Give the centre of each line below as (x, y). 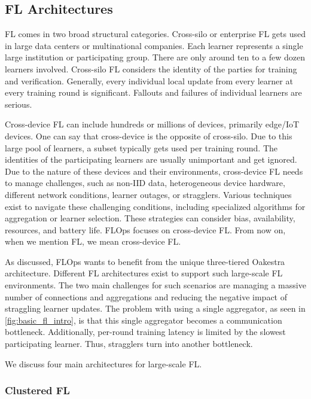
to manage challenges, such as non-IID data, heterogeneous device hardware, (145, 183)
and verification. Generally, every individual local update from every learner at (149, 80)
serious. (19, 104)
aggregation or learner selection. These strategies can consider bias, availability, (150, 218)
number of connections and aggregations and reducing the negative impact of (146, 296)
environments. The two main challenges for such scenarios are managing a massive (155, 285)
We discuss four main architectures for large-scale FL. (103, 363)
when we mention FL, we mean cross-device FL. (93, 241)
